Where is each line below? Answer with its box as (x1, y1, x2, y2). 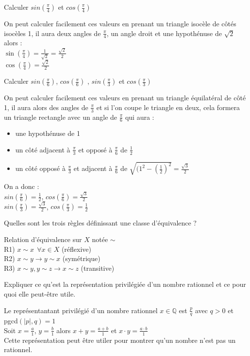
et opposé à (78, 144, 113, 154)
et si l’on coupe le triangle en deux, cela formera (96, 102, 240, 112)
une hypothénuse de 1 (15, 128, 80, 138)
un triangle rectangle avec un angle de (4, 112, 117, 122)
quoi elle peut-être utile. (4, 288, 76, 299)
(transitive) (81, 262, 115, 273)
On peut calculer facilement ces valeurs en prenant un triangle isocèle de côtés (4, 19, 236, 28)
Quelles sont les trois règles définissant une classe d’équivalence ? (4, 218, 197, 228)
